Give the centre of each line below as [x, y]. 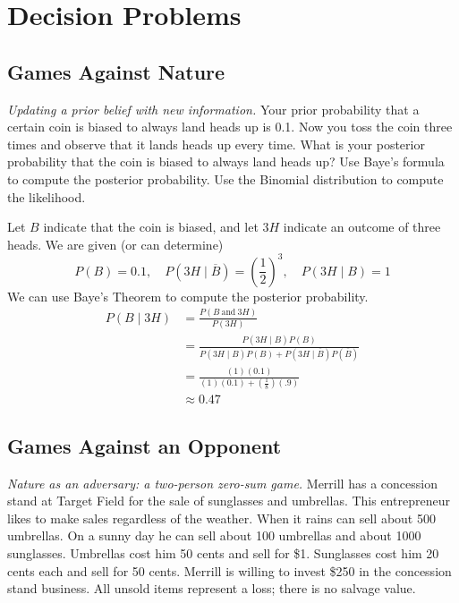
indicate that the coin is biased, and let [151, 227]
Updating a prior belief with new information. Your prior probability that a [213, 109]
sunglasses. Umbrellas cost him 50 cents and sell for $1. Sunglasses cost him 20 [223, 553]
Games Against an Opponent [144, 445]
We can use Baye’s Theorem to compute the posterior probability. [188, 296]
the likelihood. [47, 196]
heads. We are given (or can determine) [115, 244]
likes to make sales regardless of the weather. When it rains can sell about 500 [221, 518]
